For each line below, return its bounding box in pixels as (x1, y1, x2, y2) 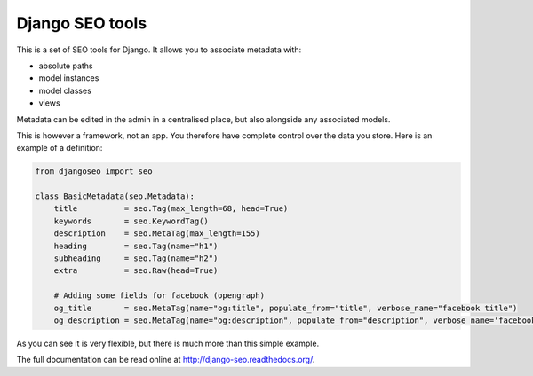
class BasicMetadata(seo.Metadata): (35, 192, 195, 201)
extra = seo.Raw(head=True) (53, 266, 219, 276)
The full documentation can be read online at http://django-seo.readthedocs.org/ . (16, 355, 315, 365)
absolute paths (38, 60, 93, 71)
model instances (38, 73, 99, 83)
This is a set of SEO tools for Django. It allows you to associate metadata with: (16, 44, 302, 55)
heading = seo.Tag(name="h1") (53, 240, 219, 251)
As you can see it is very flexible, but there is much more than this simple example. (16, 338, 320, 349)
